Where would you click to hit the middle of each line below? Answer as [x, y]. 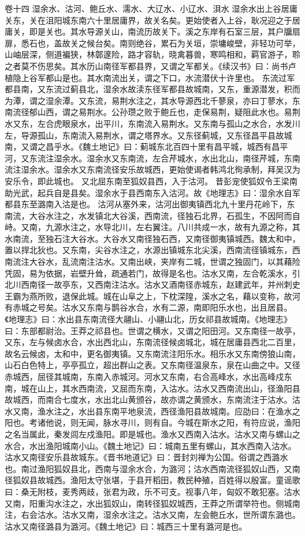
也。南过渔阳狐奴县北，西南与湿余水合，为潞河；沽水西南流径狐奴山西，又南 [152, 468]
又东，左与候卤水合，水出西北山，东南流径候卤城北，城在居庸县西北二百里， [152, 342]
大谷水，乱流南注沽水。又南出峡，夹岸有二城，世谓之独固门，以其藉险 [165, 262]
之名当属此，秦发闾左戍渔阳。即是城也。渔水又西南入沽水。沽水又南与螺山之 [152, 434]
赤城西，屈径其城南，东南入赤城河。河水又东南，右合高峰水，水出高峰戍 [144, 376]
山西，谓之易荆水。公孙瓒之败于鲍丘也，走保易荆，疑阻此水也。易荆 [169, 112]
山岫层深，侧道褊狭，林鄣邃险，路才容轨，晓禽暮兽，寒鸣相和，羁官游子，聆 [152, 54]
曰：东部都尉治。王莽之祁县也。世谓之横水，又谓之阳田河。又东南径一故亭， [152, 330]
